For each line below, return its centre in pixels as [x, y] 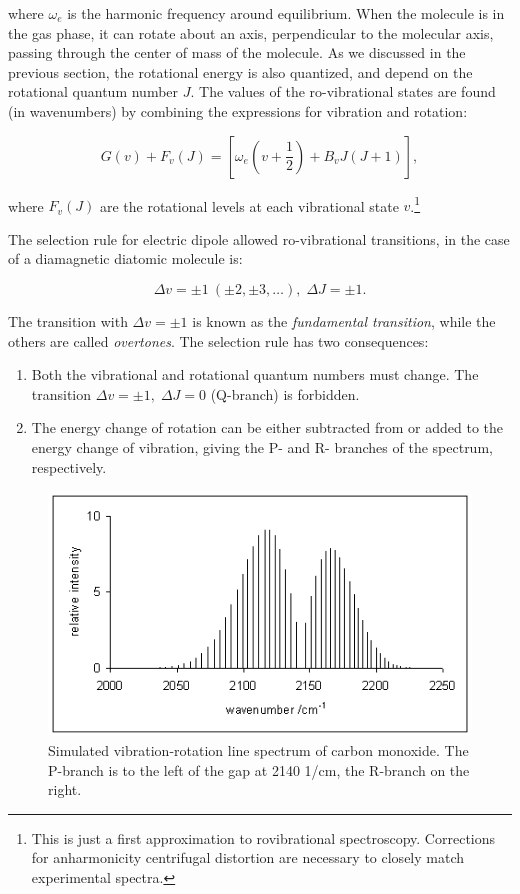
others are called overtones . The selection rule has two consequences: [218, 340]
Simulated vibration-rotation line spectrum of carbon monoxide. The [258, 749]
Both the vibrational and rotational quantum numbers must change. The [255, 374]
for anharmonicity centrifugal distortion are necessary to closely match [248, 857]
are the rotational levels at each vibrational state [249, 205]
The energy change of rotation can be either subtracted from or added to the [267, 427]
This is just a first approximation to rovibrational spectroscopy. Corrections [263, 837]
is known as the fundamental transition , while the [344, 321]
